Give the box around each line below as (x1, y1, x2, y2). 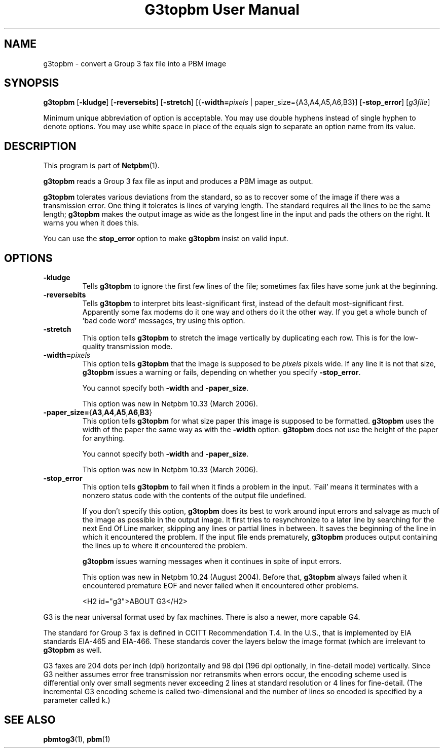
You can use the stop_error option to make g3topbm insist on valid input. (43, 234, 288, 243)
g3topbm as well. (43, 646, 102, 655)
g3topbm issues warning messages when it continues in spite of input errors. (82, 557, 342, 566)
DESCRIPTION (4, 139, 77, 153)
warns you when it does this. (43, 218, 139, 228)
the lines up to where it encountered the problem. (82, 541, 247, 550)
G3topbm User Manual (144, 1, 300, 18)
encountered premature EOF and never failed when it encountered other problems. (82, 581, 359, 590)
